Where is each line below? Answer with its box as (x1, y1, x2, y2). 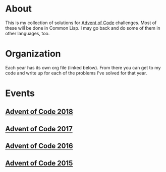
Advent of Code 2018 (5, 108, 73, 116)
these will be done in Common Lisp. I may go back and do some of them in (5, 25, 160, 31)
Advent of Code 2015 (5, 159, 73, 167)
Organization (5, 48, 61, 59)
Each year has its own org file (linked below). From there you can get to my (5, 64, 161, 70)
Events (5, 88, 35, 99)
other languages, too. (5, 30, 50, 36)
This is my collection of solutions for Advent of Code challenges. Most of (5, 20, 157, 26)
